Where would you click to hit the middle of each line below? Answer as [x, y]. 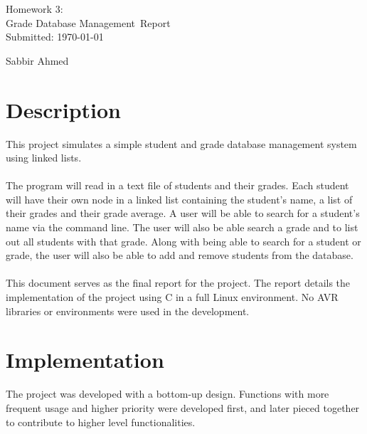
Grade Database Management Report [88, 22]
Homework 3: [34, 9]
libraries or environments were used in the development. [128, 311]
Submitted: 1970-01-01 [55, 37]
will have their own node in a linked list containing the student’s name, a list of [179, 199]
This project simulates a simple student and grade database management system [181, 143]
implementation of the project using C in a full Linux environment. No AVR [172, 297]
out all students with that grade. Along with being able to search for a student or [183, 241]
